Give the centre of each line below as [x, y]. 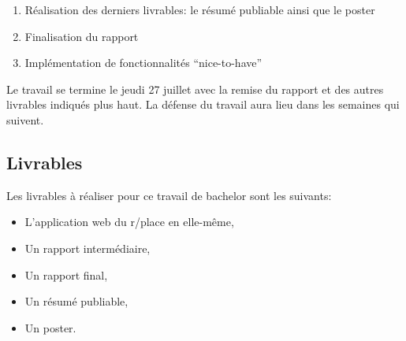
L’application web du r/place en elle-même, [129, 222]
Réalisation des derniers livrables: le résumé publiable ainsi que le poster [200, 9]
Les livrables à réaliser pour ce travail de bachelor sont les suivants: [169, 195]
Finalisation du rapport [82, 36]
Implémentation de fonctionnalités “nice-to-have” [143, 63]
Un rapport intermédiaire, [88, 248]
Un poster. [50, 327]
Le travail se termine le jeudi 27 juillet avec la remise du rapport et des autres [195, 89]
